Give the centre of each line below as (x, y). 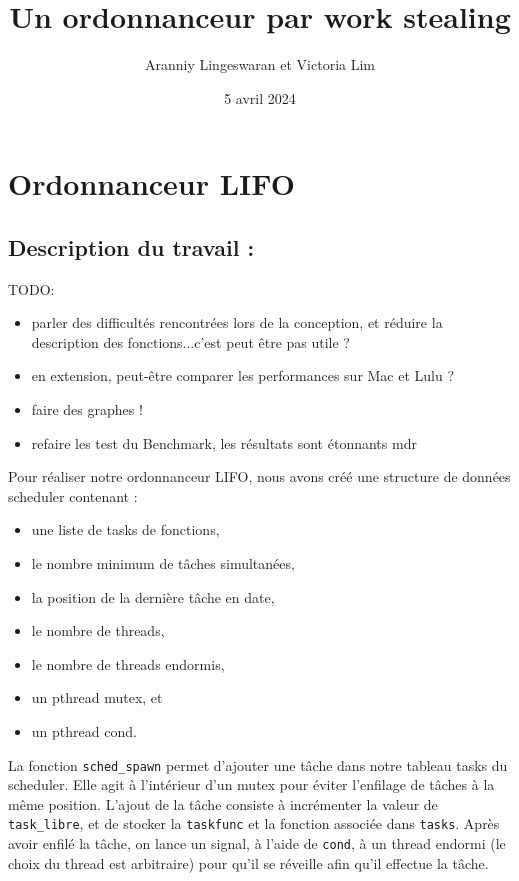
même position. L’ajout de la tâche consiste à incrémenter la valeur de (223, 803)
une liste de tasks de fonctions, (125, 529)
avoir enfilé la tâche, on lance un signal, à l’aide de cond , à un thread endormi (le (257, 843)
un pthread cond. (84, 731)
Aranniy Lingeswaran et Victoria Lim (260, 64)
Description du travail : (131, 246)
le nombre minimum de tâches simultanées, (163, 563)
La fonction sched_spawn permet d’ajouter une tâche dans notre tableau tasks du (258, 764)
